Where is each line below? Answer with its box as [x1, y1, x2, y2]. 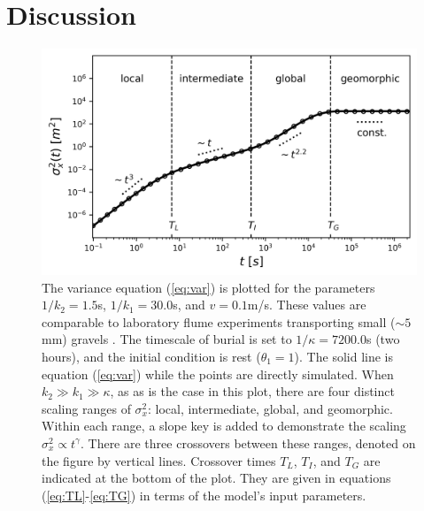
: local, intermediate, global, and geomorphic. [147, 399, 393, 417]
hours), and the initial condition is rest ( [42, 347, 261, 365]
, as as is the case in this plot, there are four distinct [110, 382, 395, 400]
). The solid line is [294, 347, 393, 365]
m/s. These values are [247, 295, 366, 314]
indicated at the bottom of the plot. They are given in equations [42, 469, 391, 487]
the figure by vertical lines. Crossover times [42, 451, 276, 469]
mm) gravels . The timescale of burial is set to [42, 330, 292, 348]
